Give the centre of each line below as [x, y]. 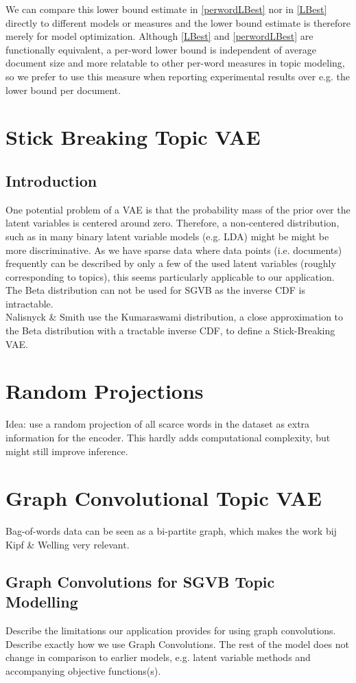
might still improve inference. [67, 451]
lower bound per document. [63, 90]
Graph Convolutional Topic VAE [164, 498]
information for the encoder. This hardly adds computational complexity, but [168, 437]
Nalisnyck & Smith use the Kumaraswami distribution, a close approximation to [175, 317]
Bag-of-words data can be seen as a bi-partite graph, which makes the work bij [171, 531]
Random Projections [105, 391]
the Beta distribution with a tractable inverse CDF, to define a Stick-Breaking [170, 331]
